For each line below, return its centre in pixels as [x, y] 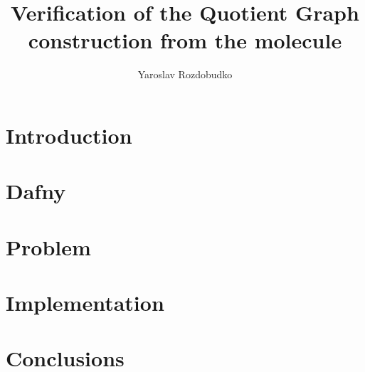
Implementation [85, 303]
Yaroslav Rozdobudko [185, 74]
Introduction [69, 135]
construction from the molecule [185, 40]
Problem [48, 246]
